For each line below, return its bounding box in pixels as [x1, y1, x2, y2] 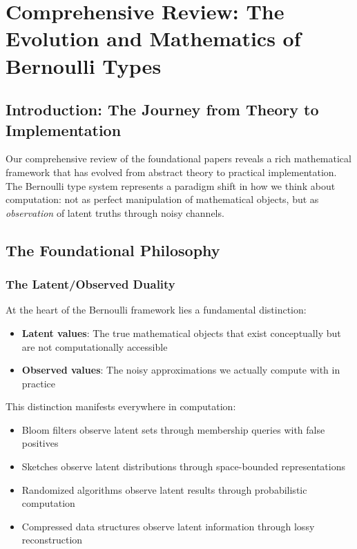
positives [21, 436, 59, 450]
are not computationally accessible [21, 339, 168, 354]
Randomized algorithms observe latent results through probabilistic [21, 482, 307, 497]
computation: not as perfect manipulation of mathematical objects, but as [6, 192, 319, 206]
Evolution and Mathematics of [6, 24, 301, 52]
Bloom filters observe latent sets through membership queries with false [21, 422, 325, 436]
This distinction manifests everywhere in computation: [6, 399, 236, 414]
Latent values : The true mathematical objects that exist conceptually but [21, 325, 341, 340]
